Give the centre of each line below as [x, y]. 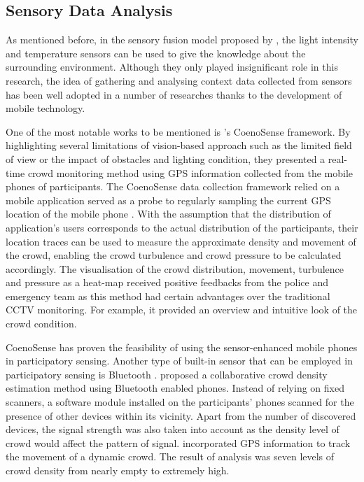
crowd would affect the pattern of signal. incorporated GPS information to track [178, 442]
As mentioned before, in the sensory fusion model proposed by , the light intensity [182, 40]
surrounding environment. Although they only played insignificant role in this [172, 67]
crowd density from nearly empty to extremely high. [118, 470]
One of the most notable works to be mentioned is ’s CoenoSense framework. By [178, 131]
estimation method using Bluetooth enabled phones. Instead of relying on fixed [175, 388]
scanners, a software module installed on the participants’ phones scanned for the [180, 402]
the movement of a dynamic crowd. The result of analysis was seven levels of [170, 456]
